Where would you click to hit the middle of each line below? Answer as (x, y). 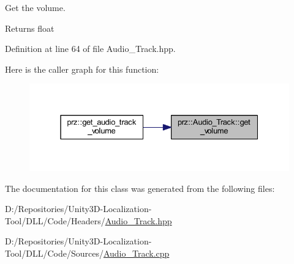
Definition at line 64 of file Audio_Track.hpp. (90, 49)
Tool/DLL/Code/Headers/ (55, 220)
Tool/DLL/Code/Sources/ (54, 253)
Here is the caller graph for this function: (82, 69)
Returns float (30, 28)
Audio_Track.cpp (136, 253)
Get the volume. (35, 7)
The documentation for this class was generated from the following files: (140, 188)
